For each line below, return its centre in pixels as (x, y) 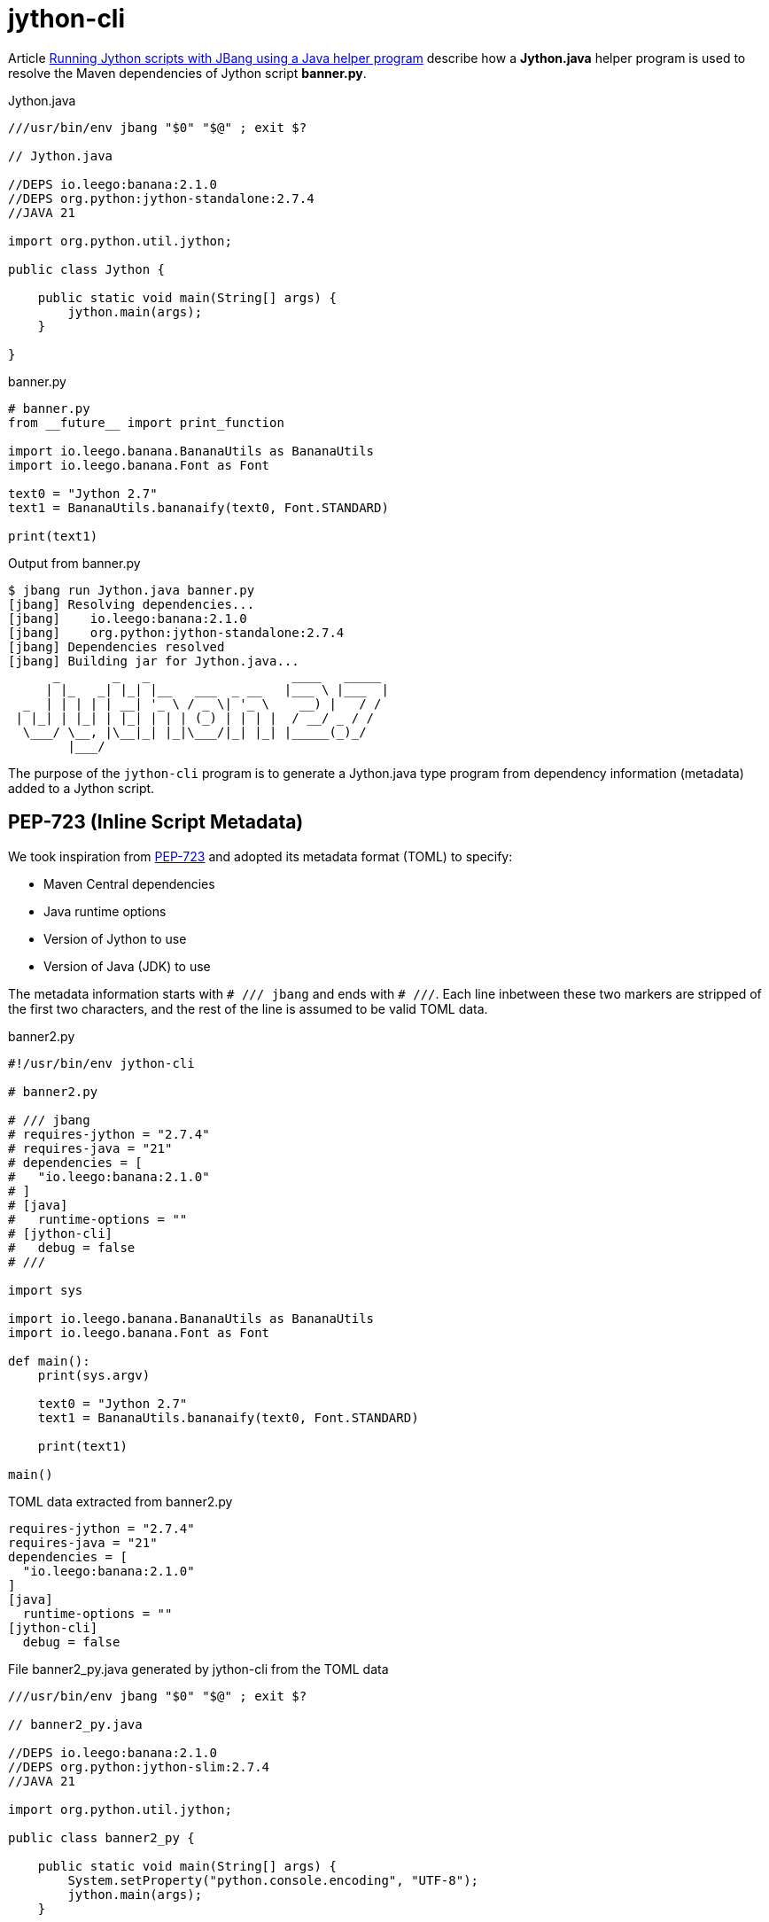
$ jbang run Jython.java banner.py (132, 590)
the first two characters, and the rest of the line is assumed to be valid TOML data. (248, 1008)
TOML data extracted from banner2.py (120, 1501)
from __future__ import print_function (146, 422)
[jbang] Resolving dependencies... (132, 604)
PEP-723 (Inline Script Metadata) (156, 822)
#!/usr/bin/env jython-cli (101, 1063)
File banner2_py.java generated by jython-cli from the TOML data (198, 1669)
